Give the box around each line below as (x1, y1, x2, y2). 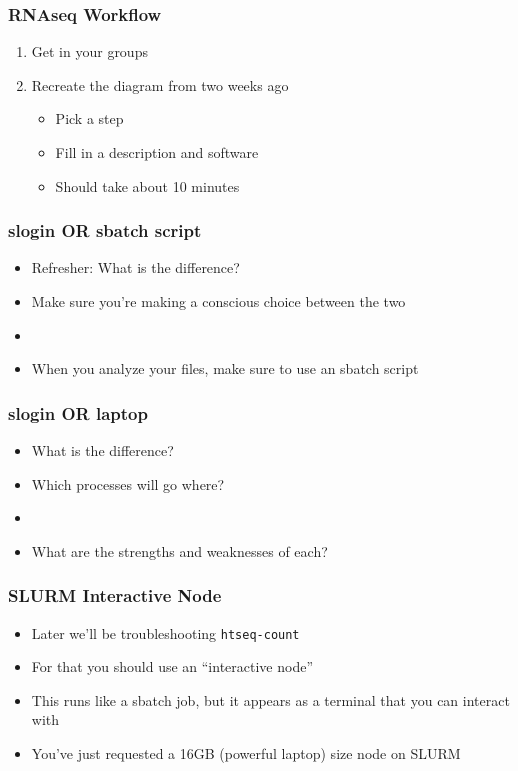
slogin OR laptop (8, 400, 148, 425)
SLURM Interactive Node (8, 583, 222, 608)
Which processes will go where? (31, 473, 225, 494)
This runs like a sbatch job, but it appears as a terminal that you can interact (31, 689, 510, 710)
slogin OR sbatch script (8, 218, 202, 243)
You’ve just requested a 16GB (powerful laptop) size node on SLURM (31, 743, 461, 764)
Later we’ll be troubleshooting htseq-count (31, 622, 300, 643)
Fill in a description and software (55, 142, 259, 162)
